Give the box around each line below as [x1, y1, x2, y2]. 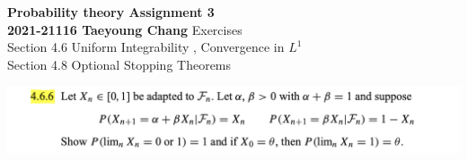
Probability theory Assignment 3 [7, 3, 215, 21]
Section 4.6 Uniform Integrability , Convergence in [7, 38, 285, 56]
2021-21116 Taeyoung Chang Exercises [7, 20, 242, 38]
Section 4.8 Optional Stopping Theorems [7, 55, 232, 73]
